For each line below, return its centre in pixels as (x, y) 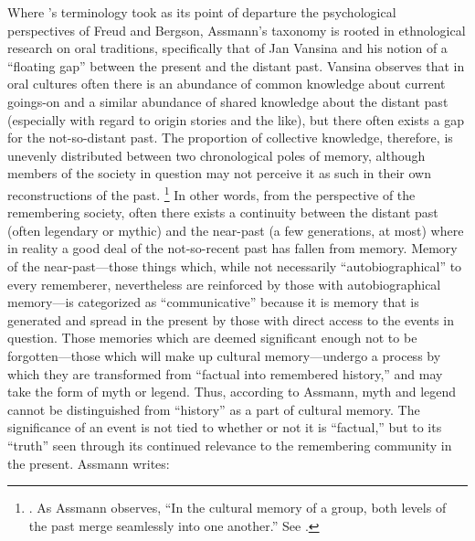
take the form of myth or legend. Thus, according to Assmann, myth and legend (232, 392)
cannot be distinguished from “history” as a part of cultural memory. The (214, 409)
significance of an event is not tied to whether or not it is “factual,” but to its (225, 427)
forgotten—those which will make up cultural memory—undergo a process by (224, 355)
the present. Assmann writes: (89, 463)
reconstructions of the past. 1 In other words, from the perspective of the (211, 193)
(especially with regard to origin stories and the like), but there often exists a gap (236, 119)
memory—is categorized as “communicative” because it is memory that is (213, 302)
